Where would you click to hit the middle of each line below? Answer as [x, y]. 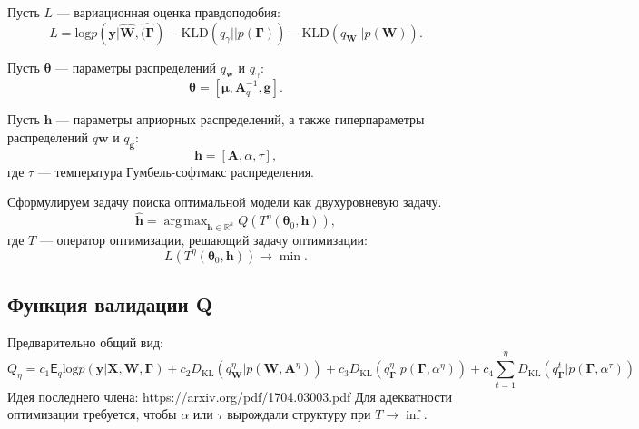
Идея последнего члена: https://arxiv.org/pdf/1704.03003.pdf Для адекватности [230, 396]
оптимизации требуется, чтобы [92, 414]
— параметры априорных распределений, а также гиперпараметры [241, 119]
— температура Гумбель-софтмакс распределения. [176, 171]
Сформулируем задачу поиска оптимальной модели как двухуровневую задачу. [225, 202]
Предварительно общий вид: [85, 341]
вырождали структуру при [299, 414]
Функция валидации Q [110, 303]
